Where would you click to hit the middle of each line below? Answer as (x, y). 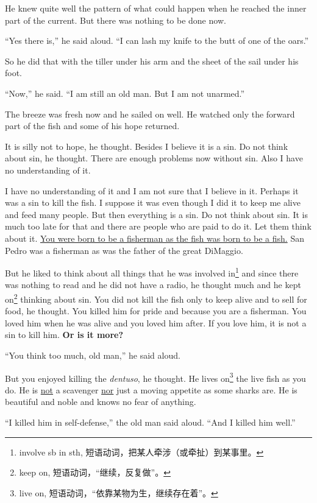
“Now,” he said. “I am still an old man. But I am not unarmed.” (125, 93)
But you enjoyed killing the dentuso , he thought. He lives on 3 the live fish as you (155, 377)
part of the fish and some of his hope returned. (92, 126)
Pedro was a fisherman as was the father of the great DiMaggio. (124, 250)
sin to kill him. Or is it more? (64, 335)
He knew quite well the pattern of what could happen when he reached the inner (156, 8)
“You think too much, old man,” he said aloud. (93, 355)
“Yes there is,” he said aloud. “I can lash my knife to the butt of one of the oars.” (157, 40)
